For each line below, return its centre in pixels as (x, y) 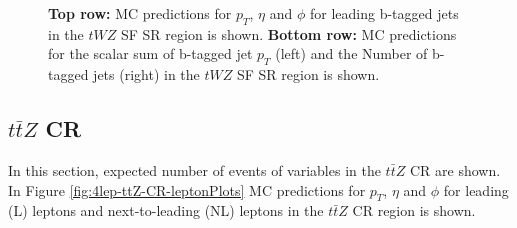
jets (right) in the (146, 74)
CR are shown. (455, 169)
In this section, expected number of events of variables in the (194, 169)
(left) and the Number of (351, 53)
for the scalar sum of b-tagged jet (150, 53)
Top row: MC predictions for (140, 13)
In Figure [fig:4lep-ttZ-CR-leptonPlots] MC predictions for (187, 189)
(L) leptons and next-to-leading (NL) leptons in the (166, 210)
